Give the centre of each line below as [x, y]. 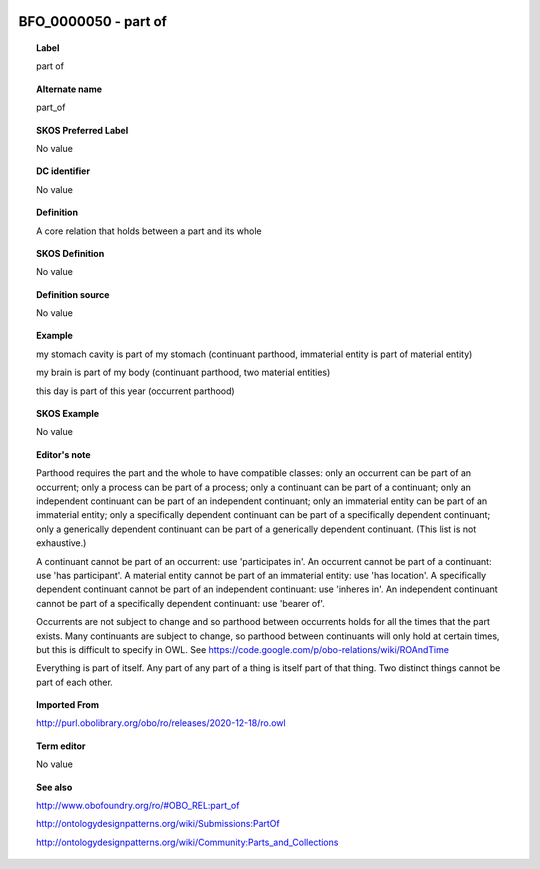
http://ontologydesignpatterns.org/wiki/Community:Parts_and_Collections [187, 842]
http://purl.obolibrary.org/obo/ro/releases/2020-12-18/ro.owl [161, 723]
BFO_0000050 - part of [92, 21]
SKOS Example [68, 414]
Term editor [61, 746]
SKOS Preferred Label [82, 130]
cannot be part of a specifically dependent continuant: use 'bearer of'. [180, 603]
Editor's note [63, 454]
